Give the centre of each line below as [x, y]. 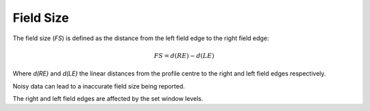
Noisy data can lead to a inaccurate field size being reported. [99, 86]
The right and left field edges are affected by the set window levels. [108, 98]
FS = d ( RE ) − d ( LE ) [184, 55]
